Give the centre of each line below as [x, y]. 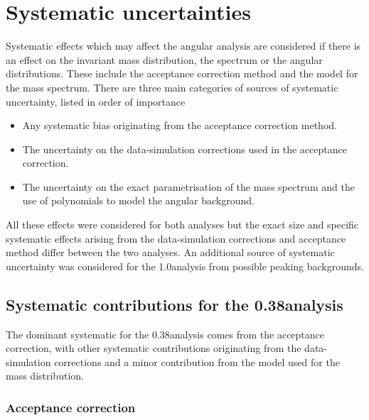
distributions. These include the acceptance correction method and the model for [182, 73]
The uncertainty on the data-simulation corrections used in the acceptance [184, 149]
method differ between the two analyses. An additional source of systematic [170, 252]
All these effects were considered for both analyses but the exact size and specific [182, 225]
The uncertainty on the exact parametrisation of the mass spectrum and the [188, 186]
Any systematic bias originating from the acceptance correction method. [180, 125]
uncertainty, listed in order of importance [96, 101]
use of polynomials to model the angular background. [138, 200]
